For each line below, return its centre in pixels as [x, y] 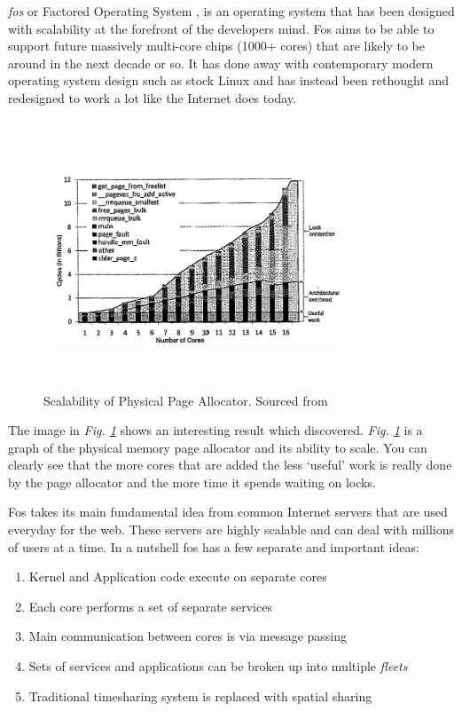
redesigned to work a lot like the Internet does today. [152, 97]
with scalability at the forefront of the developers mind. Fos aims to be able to [221, 28]
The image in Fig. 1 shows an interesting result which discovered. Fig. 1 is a [215, 430]
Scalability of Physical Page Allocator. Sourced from [186, 400]
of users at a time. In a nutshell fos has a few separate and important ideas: [214, 546]
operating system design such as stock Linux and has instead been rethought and [229, 80]
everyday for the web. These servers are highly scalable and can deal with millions [231, 529]
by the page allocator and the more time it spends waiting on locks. [192, 482]
